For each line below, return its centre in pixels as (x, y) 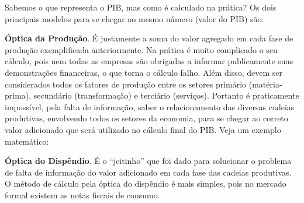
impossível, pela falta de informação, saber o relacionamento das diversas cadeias (150, 106)
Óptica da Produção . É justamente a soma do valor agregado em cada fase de (149, 38)
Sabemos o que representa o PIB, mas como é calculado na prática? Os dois (141, 7)
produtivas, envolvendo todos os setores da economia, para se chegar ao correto (146, 118)
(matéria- (265, 84)
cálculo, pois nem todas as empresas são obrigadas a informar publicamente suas (149, 61)
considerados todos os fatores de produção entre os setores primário (126, 84)
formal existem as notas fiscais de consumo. (82, 195)
